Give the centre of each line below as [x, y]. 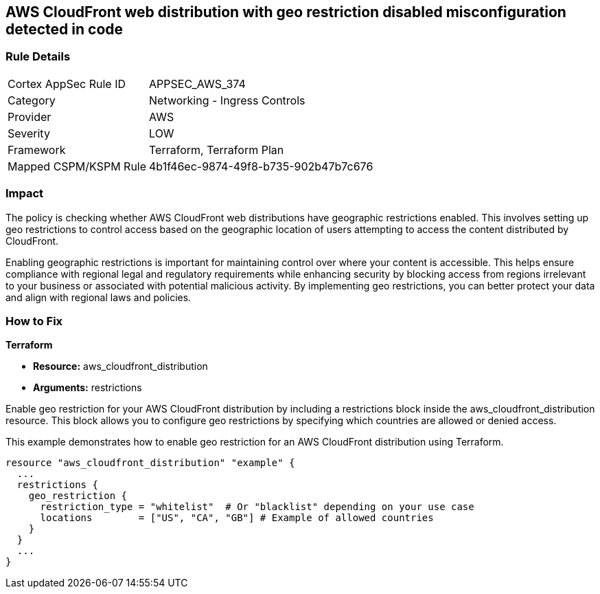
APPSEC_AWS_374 [197, 84]
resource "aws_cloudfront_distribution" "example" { [150, 463]
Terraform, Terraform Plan [217, 150]
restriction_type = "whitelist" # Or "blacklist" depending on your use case [257, 507]
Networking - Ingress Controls [227, 100]
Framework [37, 150]
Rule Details [38, 57]
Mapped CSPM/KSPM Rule [77, 166]
